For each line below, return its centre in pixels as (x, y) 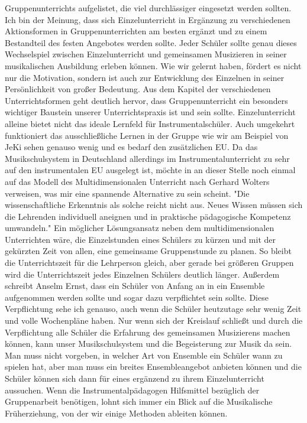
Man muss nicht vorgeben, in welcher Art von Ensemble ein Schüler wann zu (144, 355)
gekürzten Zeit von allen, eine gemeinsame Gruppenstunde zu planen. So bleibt (148, 251)
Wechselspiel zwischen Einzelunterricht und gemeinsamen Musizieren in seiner (146, 54)
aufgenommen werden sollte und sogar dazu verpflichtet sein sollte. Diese (137, 297)
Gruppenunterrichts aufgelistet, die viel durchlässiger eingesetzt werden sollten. (148, 8)
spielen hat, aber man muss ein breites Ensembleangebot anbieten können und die (153, 367)
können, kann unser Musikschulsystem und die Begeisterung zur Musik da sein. (148, 344)
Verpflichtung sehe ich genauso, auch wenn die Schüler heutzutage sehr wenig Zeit (153, 309)
